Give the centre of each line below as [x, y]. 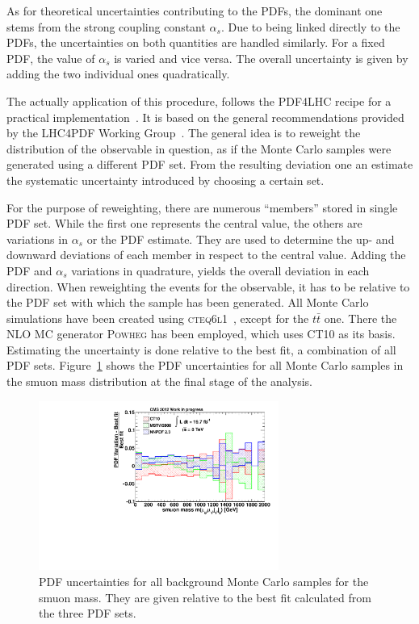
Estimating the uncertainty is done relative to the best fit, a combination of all [201, 349]
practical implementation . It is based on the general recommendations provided [205, 117]
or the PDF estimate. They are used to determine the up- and [241, 239]
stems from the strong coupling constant [106, 26]
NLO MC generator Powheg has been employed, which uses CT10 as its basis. [201, 334]
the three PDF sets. [88, 613]
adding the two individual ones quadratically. [118, 74]
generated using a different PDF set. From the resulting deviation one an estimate [210, 164]
